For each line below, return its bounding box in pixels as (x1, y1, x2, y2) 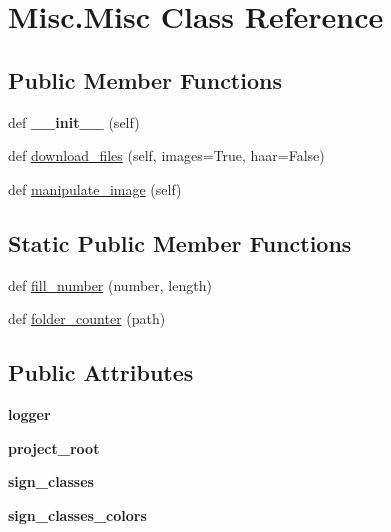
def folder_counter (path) (8, 308, 166, 329)
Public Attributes (8, 357, 194, 388)
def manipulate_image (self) (8, 178, 182, 199)
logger (8, 403, 51, 424)
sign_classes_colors (8, 504, 147, 525)
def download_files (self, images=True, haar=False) (8, 145, 325, 166)
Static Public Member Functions (8, 227, 352, 258)
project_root (8, 437, 100, 458)
